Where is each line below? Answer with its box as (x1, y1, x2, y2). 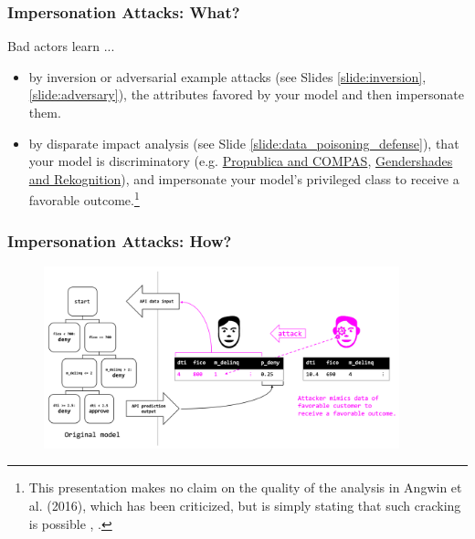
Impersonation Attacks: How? (7, 229, 232, 252)
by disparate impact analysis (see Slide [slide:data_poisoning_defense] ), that (28, 133, 459, 152)
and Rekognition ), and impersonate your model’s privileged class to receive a (28, 169, 459, 188)
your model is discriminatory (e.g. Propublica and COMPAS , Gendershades (28, 151, 453, 171)
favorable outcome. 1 (28, 188, 140, 210)
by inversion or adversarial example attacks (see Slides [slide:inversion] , (28, 67, 427, 86)
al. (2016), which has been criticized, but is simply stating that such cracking (28, 496, 461, 515)
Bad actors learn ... (7, 36, 115, 56)
